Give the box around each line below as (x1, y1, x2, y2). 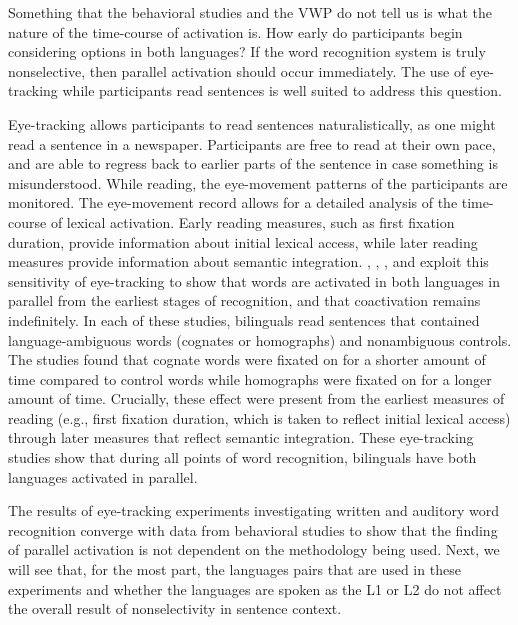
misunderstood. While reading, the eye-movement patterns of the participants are (8, 172, 508, 193)
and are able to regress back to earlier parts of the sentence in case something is (8, 153, 498, 174)
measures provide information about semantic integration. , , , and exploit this (8, 251, 489, 272)
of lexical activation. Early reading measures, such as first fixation (50, 211, 455, 232)
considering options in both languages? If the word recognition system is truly (8, 41, 486, 62)
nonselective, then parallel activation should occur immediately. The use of (8, 60, 466, 81)
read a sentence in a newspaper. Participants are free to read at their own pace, (8, 133, 496, 154)
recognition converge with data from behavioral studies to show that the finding (8, 519, 498, 540)
